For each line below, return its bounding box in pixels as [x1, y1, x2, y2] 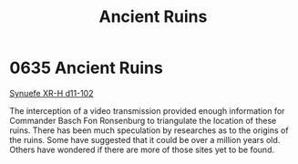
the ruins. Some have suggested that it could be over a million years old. [9, 134, 281, 145]
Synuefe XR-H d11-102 [9, 87, 94, 98]
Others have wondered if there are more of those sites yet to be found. [9, 144, 275, 155]
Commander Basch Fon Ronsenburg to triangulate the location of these [9, 115, 277, 126]
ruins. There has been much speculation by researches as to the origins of [9, 125, 289, 136]
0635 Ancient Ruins [9, 57, 164, 78]
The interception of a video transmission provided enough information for [9, 105, 285, 116]
